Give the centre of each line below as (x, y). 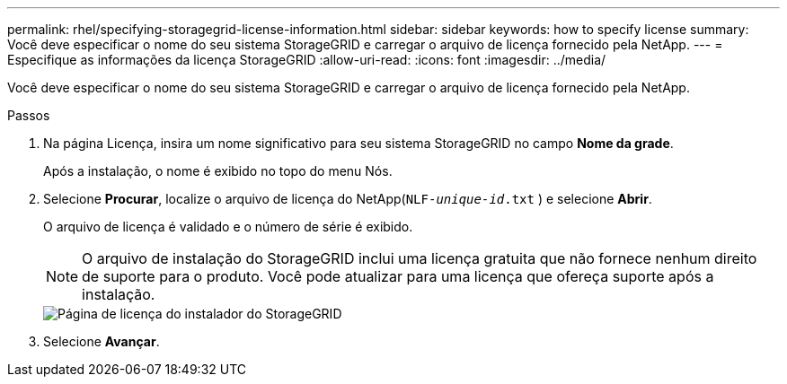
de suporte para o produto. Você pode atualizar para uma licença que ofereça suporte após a (398, 276)
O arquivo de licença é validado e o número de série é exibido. (228, 227)
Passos (29, 115)
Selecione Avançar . (102, 341)
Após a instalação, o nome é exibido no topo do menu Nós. (218, 171)
